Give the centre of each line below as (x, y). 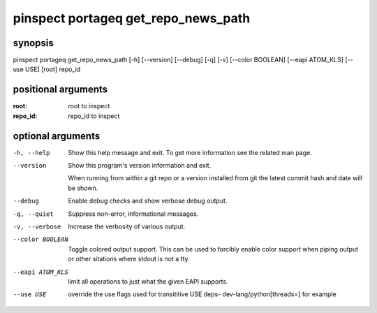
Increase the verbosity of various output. (127, 226)
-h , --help (31, 153)
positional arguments (60, 90)
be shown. (83, 188)
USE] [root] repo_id (53, 69)
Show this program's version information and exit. (140, 166)
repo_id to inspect (94, 116)
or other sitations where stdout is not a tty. (129, 259)
